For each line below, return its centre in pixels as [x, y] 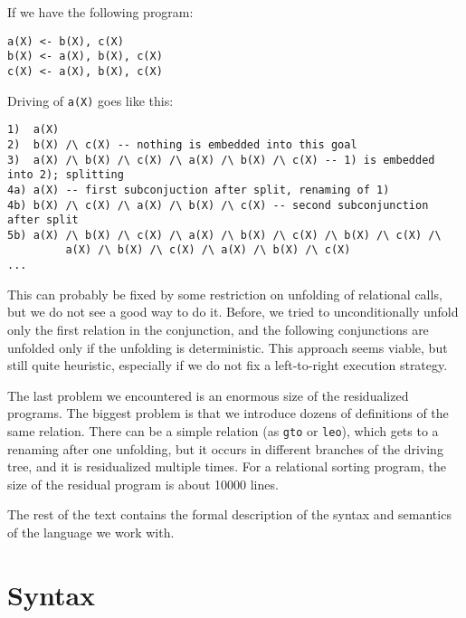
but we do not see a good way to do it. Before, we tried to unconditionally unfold [233, 312]
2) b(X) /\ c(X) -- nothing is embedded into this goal [182, 144]
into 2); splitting [66, 175]
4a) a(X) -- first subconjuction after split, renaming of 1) [199, 190]
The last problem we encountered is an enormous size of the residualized [208, 395]
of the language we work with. [91, 532]
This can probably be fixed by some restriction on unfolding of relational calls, [225, 294]
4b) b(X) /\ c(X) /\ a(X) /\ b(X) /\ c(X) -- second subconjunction [218, 205]
